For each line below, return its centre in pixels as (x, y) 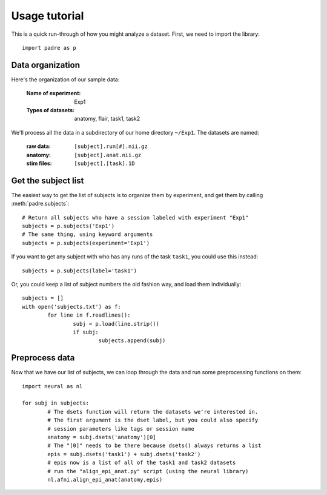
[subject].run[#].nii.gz (111, 146)
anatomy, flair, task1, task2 (107, 119)
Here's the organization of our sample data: (65, 79)
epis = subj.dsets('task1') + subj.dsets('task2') (124, 454)
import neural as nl (52, 386)
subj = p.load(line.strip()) (116, 324)
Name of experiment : (54, 93)
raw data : (38, 146)
